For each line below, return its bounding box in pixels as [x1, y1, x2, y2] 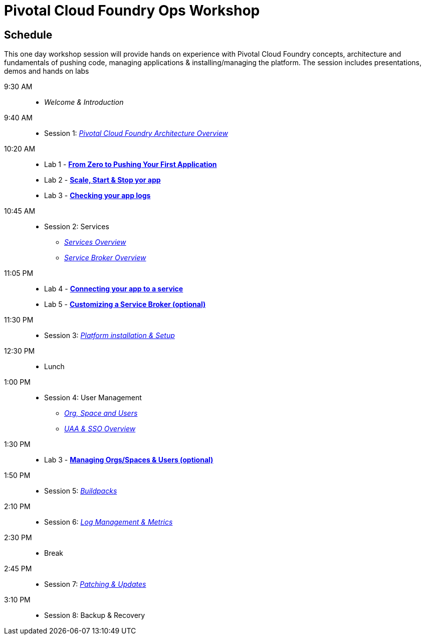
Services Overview [64, 238, 126, 247]
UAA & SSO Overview [64, 424, 136, 433]
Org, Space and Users [64, 409, 138, 418]
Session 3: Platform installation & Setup [44, 331, 175, 340]
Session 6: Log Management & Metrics [44, 518, 173, 527]
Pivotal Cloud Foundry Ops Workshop [4, 2, 260, 19]
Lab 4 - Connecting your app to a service [44, 284, 183, 293]
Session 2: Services [44, 222, 109, 231]
